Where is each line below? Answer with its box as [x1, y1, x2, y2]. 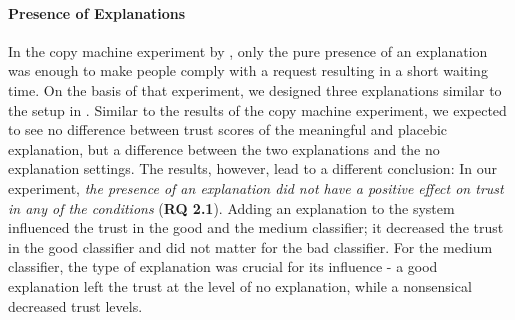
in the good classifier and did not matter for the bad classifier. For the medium [8, 236, 493, 257]
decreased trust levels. [8, 295, 143, 316]
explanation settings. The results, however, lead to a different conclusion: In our [8, 158, 497, 179]
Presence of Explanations [8, 2, 186, 23]
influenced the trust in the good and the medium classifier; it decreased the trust [8, 217, 504, 238]
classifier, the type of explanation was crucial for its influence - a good [8, 256, 438, 277]
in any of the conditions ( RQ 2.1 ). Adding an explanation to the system [8, 197, 455, 218]
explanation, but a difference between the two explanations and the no [8, 138, 440, 159]
